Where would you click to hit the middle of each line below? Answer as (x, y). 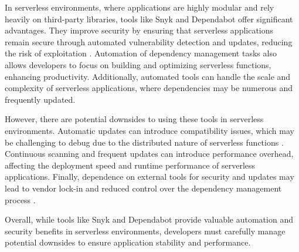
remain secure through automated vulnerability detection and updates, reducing (149, 41)
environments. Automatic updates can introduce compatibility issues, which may (149, 130)
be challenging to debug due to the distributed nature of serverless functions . (144, 142)
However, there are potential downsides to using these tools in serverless (134, 119)
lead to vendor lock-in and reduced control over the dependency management (143, 188)
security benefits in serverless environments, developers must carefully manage (145, 231)
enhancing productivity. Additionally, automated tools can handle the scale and (148, 76)
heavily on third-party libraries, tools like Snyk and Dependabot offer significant (149, 19)
